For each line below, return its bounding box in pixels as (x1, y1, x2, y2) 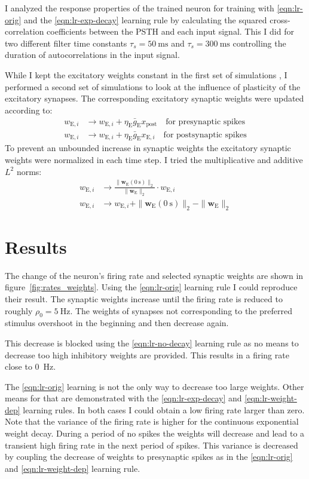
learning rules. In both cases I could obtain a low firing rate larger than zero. (23, 403, 305, 416)
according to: (5, 103, 53, 116)
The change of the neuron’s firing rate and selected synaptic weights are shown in (5, 269, 304, 281)
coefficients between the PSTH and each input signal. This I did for (47, 25, 294, 38)
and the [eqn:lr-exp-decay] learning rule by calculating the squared (23, 13, 267, 26)
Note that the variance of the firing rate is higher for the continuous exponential (5, 415, 299, 428)
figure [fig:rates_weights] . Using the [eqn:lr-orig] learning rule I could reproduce (5, 281, 298, 293)
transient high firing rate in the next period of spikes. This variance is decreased (5, 438, 298, 451)
